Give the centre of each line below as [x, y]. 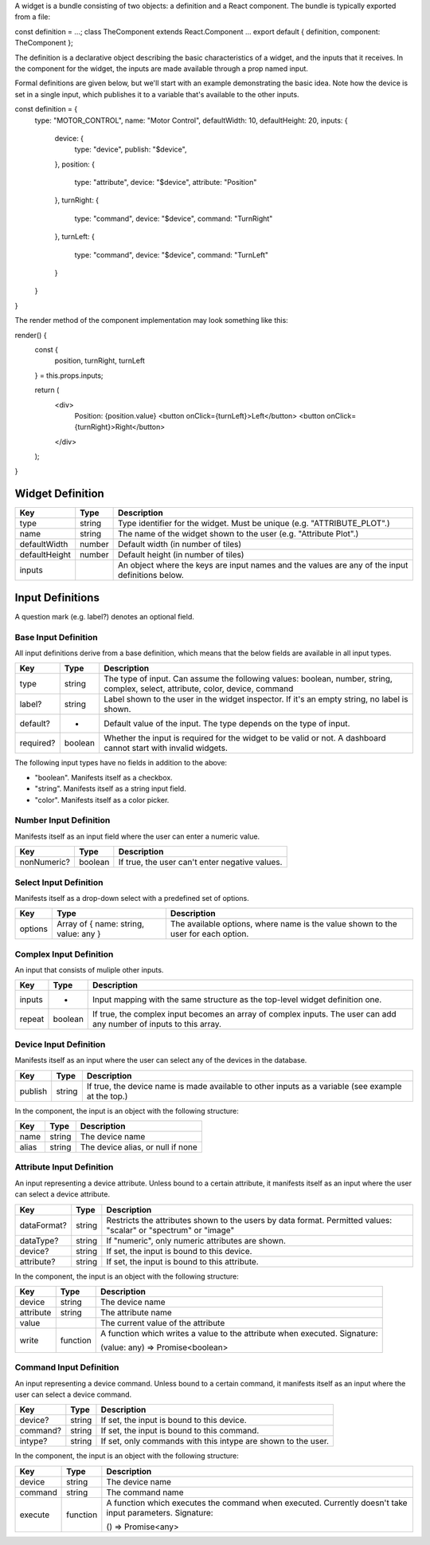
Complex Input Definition [64, 954]
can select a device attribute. [63, 1194]
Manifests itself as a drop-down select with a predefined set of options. [132, 898]
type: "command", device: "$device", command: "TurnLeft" [172, 254]
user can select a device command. [73, 1394]
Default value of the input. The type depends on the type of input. [227, 724]
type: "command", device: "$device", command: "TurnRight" [174, 218]
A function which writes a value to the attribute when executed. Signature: [239, 1333]
